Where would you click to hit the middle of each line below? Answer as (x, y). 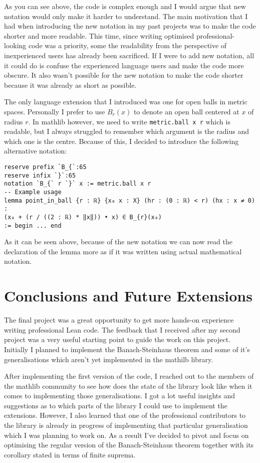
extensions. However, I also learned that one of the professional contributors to (125, 415)
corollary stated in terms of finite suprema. (70, 454)
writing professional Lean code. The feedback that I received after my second (122, 329)
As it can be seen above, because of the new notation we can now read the (118, 242)
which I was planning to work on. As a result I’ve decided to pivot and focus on (126, 435)
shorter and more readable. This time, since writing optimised (99, 35)
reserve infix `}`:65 (40, 175)
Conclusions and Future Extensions (128, 296)
